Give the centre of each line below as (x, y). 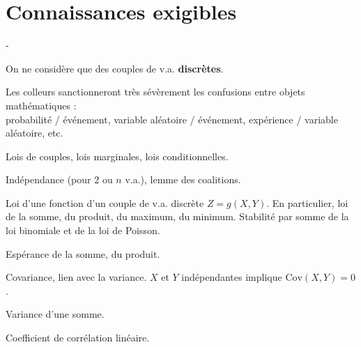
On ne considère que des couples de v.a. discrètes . (115, 68)
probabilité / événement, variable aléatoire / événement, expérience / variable (172, 119)
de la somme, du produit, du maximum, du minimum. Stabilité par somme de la (177, 216)
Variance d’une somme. (55, 314)
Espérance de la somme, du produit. (83, 253)
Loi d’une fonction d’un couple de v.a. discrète (105, 202)
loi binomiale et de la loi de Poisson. (83, 230)
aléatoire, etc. (34, 133)
